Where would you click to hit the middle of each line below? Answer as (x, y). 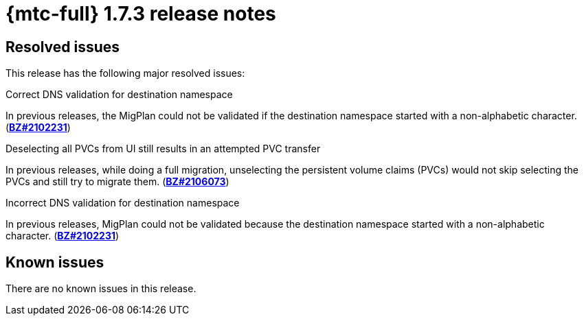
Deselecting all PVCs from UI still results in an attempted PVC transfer (163, 149)
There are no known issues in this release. (101, 289)
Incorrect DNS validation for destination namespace (123, 203)
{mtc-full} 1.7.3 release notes (141, 14)
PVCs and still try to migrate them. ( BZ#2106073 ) (117, 182)
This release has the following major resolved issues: (125, 73)
